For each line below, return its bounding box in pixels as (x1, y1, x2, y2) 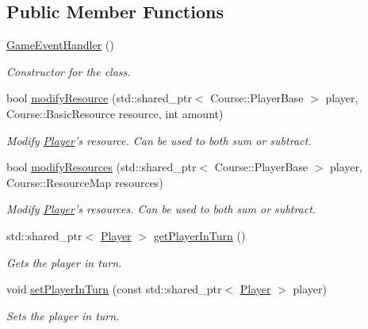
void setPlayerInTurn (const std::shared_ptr (6, 281, 222, 297)
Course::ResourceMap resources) (6, 174, 163, 190)
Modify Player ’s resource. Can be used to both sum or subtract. (6, 132, 312, 148)
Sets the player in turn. (6, 307, 120, 323)
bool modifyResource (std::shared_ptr (6, 90, 192, 106)
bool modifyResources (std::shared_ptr (6, 159, 197, 175)
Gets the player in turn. (6, 254, 122, 270)
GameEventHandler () (6, 36, 114, 53)
